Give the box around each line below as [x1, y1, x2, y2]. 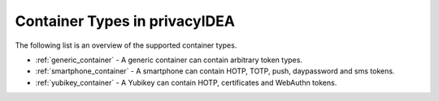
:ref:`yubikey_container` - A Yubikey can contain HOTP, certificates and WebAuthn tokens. [35, 78, 337, 87]
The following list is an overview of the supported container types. [15, 40, 237, 50]
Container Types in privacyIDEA [15, 12, 236, 30]
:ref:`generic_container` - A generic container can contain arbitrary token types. [35, 55, 302, 65]
